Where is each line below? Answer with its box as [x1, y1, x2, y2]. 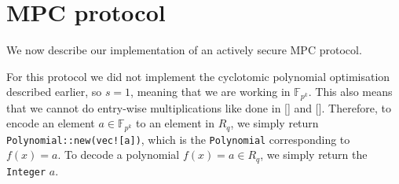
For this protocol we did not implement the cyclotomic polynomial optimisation [6, 68, 390, 84]
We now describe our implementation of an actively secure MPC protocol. [6, 42, 362, 58]
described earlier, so [6, 83, 102, 100]
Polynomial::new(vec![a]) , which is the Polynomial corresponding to [6, 131, 350, 147]
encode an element [6, 115, 95, 131]
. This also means [308, 83, 393, 100]
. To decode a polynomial [57, 146, 180, 163]
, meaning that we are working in [130, 83, 291, 100]
